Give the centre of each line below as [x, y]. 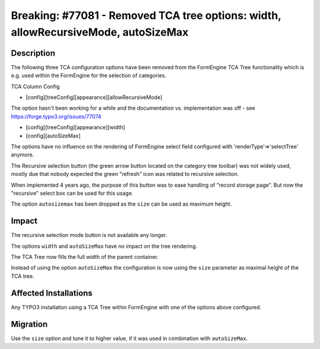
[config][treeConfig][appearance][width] [76, 127]
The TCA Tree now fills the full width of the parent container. [85, 257]
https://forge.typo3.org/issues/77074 [56, 116]
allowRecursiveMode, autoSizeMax [100, 32]
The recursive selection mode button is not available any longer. [89, 235]
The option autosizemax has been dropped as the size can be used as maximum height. [121, 204]
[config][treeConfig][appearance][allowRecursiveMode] [94, 97]
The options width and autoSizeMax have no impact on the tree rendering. [104, 246]
